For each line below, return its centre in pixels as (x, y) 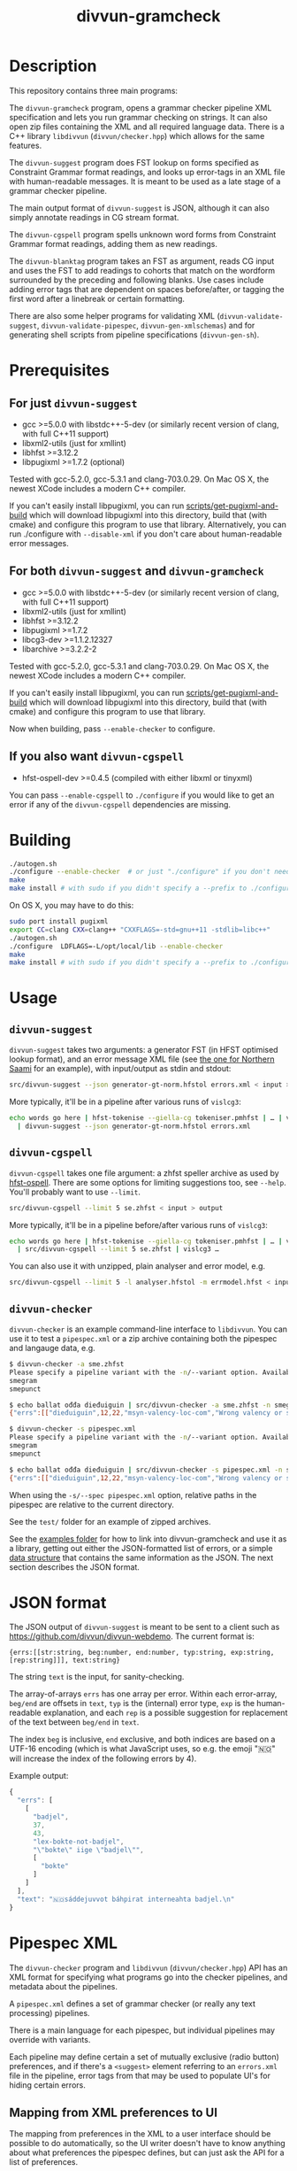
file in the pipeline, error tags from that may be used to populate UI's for (140, 2075)
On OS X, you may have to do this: (72, 905)
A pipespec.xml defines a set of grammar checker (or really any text (133, 2004)
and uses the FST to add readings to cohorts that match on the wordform (142, 270)
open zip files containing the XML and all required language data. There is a (147, 127)
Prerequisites (60, 371)
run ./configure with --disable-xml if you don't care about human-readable (146, 534)
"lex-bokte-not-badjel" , (78, 1842)
